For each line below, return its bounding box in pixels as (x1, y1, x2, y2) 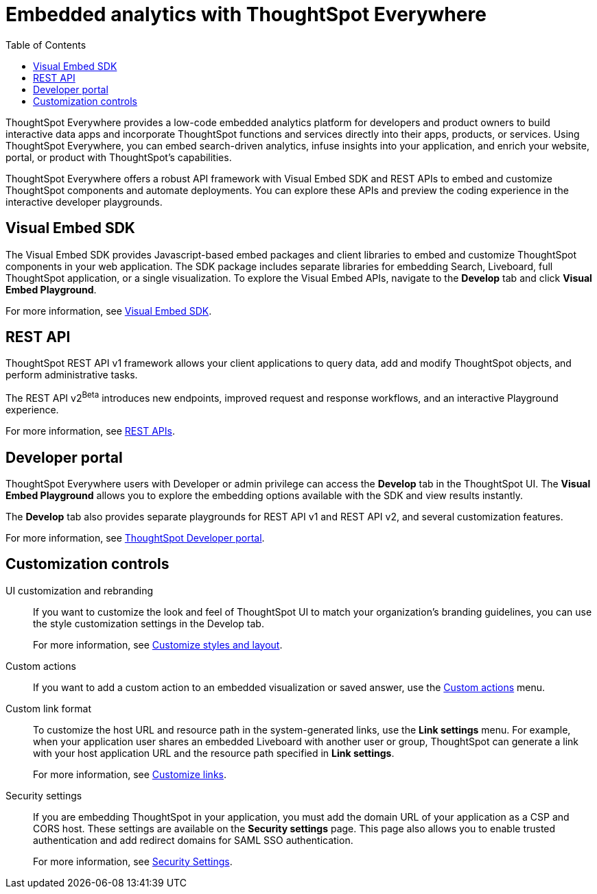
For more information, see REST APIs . (5, 425, 175, 437)
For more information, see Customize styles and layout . (33, 638, 283, 651)
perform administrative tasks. (5, 369, 138, 381)
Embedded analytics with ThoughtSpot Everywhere (5, 3, 487, 26)
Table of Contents (5, 38, 86, 51)
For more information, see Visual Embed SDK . (5, 304, 212, 317)
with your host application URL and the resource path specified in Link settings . (33, 747, 395, 759)
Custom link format (5, 702, 91, 714)
